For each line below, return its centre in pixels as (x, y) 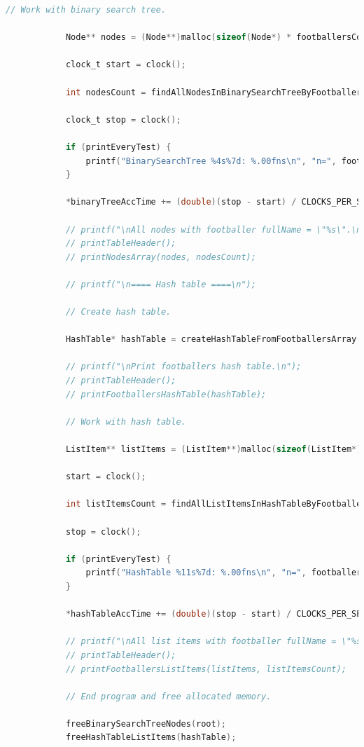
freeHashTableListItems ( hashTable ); (151, 738)
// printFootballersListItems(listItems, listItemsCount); (206, 669)
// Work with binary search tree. (86, 10)
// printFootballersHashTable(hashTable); (166, 394)
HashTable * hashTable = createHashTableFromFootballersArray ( (213, 340)
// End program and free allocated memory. (168, 696)
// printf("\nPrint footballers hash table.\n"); (183, 367)
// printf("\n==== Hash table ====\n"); (161, 284)
